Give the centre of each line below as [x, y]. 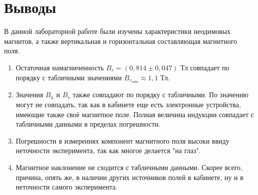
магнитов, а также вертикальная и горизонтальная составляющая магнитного [121, 41]
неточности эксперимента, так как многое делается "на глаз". [108, 150]
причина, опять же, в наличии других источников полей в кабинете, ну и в [129, 177]
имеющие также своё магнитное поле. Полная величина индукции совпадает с [135, 114]
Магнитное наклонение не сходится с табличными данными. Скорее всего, [129, 167]
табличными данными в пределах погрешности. [88, 124]
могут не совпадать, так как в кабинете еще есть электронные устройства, [128, 104]
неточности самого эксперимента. [66, 187]
